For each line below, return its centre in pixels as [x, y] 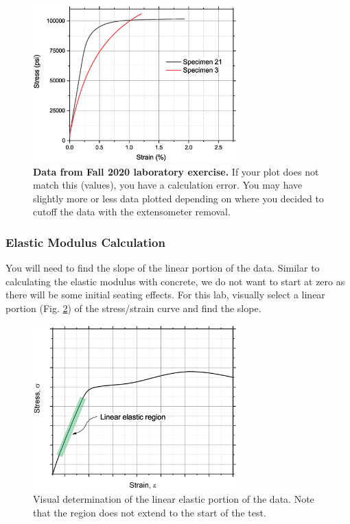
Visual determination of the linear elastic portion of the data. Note [174, 499]
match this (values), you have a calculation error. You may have [168, 185]
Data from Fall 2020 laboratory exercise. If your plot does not [176, 171]
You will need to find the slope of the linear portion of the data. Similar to [163, 268]
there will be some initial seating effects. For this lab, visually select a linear [165, 295]
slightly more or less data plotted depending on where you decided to [178, 198]
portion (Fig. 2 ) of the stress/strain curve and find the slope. [133, 308]
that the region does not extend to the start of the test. [150, 512]
